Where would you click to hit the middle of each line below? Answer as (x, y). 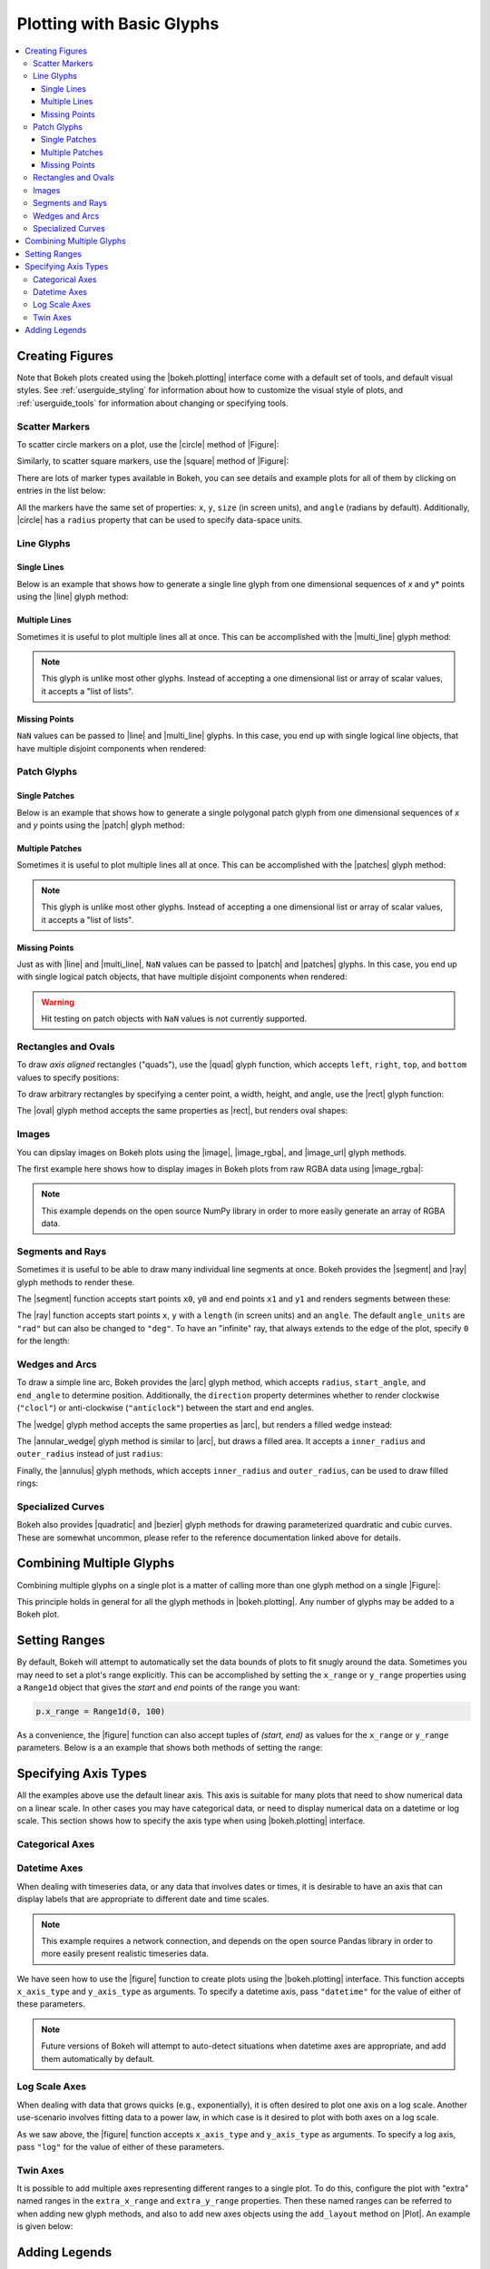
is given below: (45, 2226)
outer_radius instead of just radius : (90, 1454)
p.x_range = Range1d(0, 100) (101, 1711)
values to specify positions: (68, 1077)
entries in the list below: (61, 491)
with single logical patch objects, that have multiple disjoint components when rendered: (182, 977)
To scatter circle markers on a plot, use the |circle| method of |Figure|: (148, 444)
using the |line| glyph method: (73, 597)
